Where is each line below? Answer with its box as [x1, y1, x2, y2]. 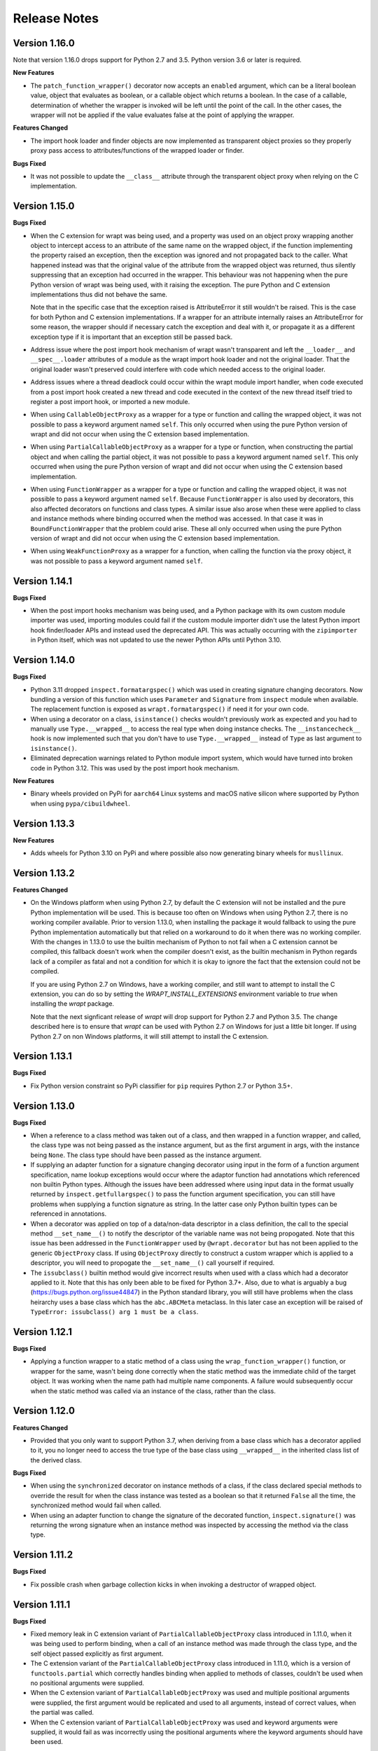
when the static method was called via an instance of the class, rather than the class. [30, 1387, 276, 1395]
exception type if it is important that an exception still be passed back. [30, 333, 233, 341]
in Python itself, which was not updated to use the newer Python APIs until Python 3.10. [30, 636, 281, 644]
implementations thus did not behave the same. [30, 291, 168, 298]
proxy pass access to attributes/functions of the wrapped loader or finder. [30, 146, 244, 155]
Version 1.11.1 [13, 1598, 71, 1610]
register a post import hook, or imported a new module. [30, 397, 190, 406]
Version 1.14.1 [13, 575, 73, 587]
